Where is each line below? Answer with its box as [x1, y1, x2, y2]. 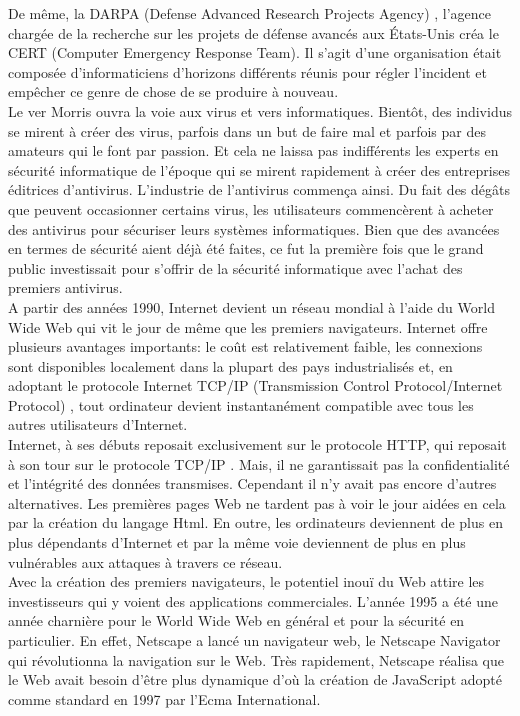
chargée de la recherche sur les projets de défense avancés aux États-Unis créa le [8, 22, 499, 43]
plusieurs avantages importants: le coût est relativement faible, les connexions [8, 336, 483, 357]
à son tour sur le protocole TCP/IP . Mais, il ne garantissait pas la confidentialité [8, 453, 510, 474]
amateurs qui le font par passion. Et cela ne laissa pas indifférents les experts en [8, 140, 499, 161]
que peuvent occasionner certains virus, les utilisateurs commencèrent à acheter [8, 198, 494, 219]
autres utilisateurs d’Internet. [8, 414, 188, 435]
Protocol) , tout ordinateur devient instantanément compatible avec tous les [8, 394, 474, 415]
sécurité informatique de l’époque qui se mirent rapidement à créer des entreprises [8, 159, 510, 180]
